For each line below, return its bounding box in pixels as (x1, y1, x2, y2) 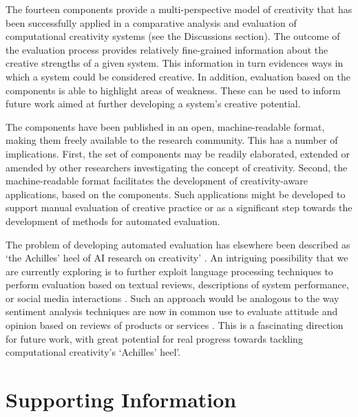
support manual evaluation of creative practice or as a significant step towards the (6, 200, 352, 215)
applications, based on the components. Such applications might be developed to (6, 186, 346, 201)
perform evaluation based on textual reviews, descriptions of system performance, (6, 277, 349, 292)
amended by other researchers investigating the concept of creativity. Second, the (6, 160, 348, 174)
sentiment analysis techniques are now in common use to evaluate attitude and (6, 304, 338, 319)
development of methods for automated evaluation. (6, 213, 220, 228)
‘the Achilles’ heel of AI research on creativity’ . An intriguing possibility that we (6, 250, 348, 265)
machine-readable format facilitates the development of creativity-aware (6, 173, 308, 188)
